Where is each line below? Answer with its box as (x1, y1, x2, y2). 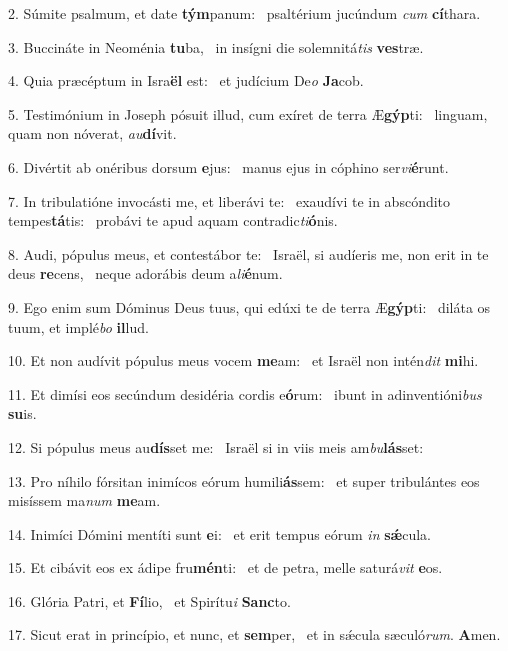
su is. (8, 403, 37, 424)
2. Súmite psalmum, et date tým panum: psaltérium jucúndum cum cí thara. (8, 3, 481, 23)
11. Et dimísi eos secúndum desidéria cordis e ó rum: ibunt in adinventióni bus (8, 383, 482, 404)
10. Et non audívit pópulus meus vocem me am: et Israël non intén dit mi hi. (8, 350, 479, 371)
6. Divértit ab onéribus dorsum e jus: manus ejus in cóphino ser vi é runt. (8, 156, 449, 177)
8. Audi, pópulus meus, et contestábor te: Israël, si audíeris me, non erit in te (8, 243, 489, 264)
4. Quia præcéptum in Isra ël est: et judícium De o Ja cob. (8, 70, 364, 91)
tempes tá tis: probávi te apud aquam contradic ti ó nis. (8, 210, 338, 231)
